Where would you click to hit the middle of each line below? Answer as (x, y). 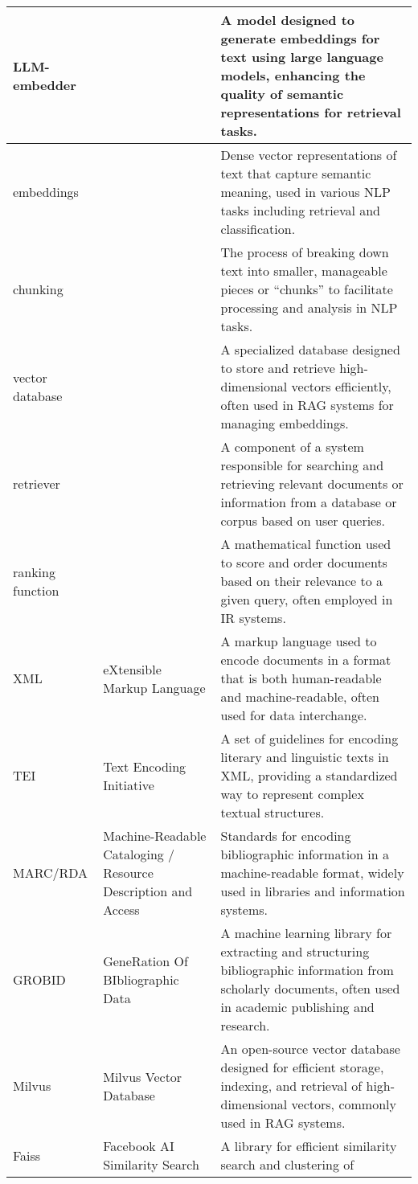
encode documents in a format (306, 660)
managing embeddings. (285, 423)
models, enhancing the (293, 75)
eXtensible (132, 669)
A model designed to (288, 20)
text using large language (302, 57)
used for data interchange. (294, 715)
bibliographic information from (307, 970)
